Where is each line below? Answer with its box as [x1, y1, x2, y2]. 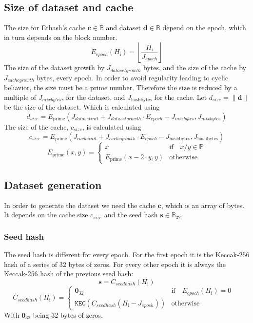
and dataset [106, 22, 141, 33]
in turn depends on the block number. [4, 32, 117, 42]
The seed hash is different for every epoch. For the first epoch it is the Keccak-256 [4, 249, 250, 260]
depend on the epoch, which [162, 22, 246, 33]
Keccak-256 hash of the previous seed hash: [4, 268, 134, 279]
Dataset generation [4, 177, 102, 192]
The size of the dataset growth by [4, 62, 105, 73]
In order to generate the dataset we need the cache [4, 200, 156, 210]
